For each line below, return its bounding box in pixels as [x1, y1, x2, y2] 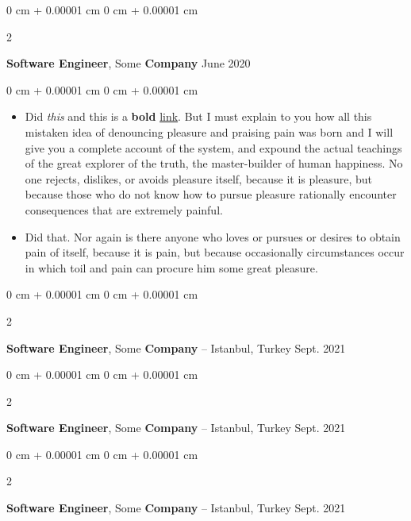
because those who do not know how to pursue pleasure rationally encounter [25, 186, 397, 203]
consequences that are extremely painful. [25, 201, 223, 218]
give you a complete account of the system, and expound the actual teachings [25, 139, 402, 156]
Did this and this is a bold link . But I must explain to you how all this [25, 108, 372, 125]
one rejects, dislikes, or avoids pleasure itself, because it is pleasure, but [25, 170, 372, 187]
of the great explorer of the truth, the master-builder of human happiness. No [25, 155, 403, 172]
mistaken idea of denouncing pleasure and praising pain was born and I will [25, 123, 394, 140]
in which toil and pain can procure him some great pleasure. [25, 259, 318, 276]
